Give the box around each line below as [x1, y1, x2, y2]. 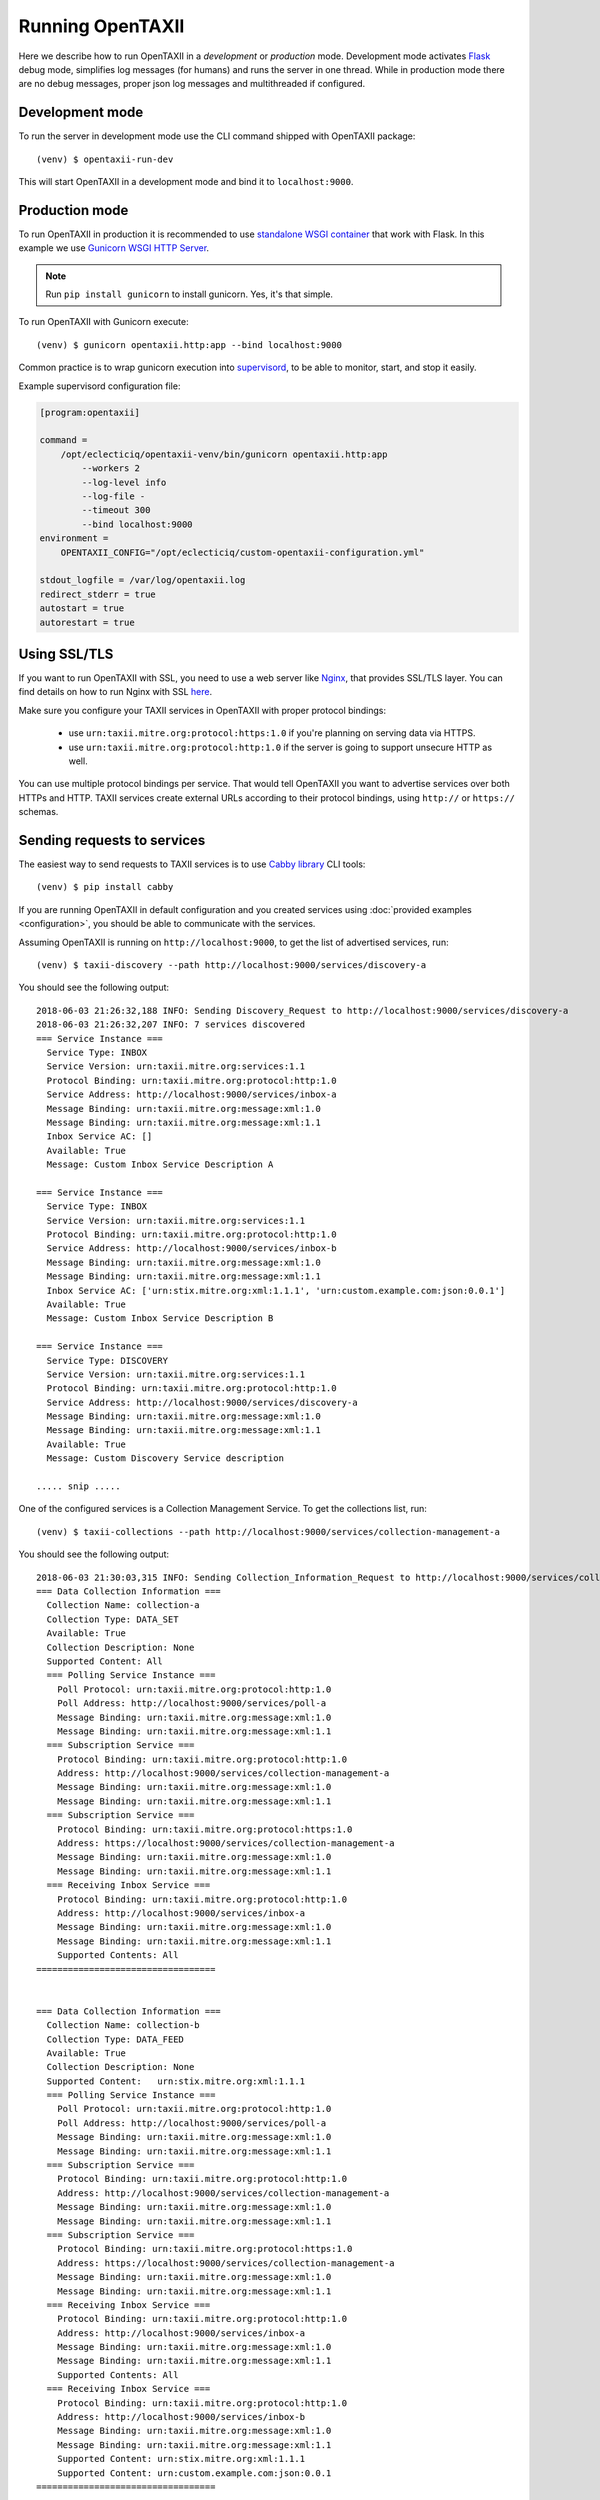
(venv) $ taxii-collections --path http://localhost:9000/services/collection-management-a [36, 1526, 500, 1537]
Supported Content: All [46, 1655, 164, 1667]
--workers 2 [81, 463, 140, 474]
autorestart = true [39, 616, 135, 628]
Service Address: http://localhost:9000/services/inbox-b [46, 1243, 337, 1254]
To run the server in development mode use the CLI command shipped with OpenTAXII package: [18, 130, 416, 142]
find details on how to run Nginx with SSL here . [18, 686, 213, 698]
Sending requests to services [18, 831, 206, 849]
